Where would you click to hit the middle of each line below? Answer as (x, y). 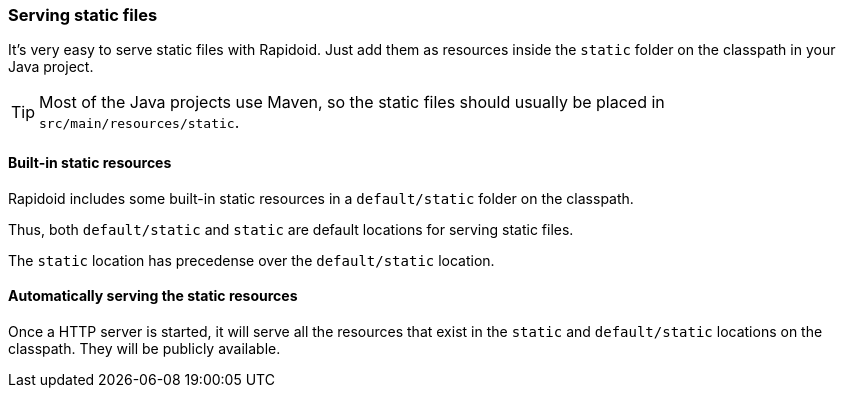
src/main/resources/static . (139, 122)
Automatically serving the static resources (153, 296)
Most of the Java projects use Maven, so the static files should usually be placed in (352, 102)
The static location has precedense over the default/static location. (251, 260)
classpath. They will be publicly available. (144, 348)
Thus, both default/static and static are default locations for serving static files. (291, 229)
